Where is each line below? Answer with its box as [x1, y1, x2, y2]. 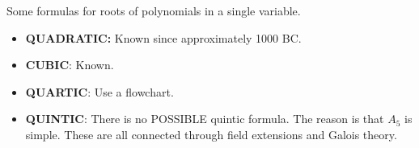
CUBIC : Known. [25, 56, 114, 73]
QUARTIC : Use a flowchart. [25, 83, 174, 100]
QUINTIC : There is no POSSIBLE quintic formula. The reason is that [25, 110, 384, 127]
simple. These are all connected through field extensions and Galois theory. [25, 125, 397, 142]
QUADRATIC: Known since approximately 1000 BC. [25, 29, 302, 46]
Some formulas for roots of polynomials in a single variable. [6, 2, 301, 18]
